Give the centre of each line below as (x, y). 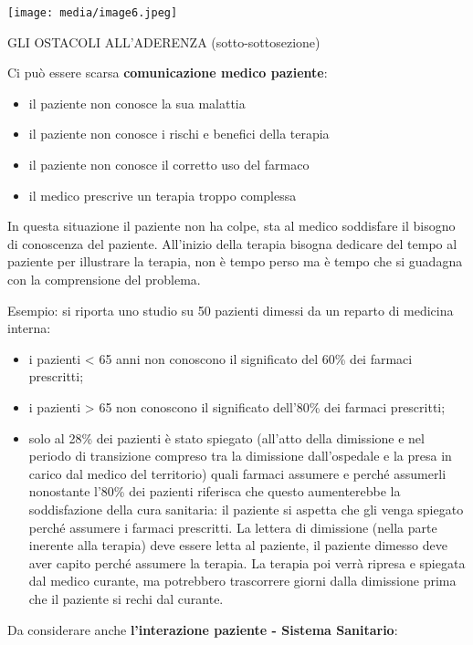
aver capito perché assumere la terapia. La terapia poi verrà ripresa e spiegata (247, 562)
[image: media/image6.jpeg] (93, 13)
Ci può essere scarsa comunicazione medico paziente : (168, 73)
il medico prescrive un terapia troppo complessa (163, 195)
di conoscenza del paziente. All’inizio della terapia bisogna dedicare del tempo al (232, 243)
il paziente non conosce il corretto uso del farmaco (169, 165)
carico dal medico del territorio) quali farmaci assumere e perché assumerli (237, 473)
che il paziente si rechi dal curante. (126, 598)
